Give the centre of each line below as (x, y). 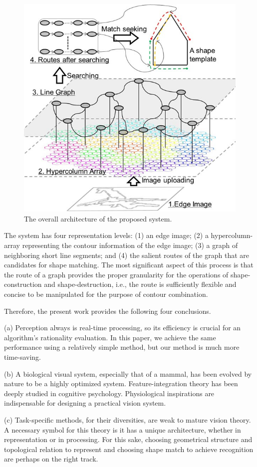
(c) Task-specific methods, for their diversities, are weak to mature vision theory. (128, 419)
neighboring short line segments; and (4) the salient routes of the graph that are (127, 255)
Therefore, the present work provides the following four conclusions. (108, 311)
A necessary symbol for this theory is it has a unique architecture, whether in (123, 429)
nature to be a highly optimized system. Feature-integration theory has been (121, 383)
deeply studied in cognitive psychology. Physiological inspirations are (109, 393)
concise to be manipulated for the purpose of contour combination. (106, 294)
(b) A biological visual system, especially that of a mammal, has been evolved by (128, 373)
